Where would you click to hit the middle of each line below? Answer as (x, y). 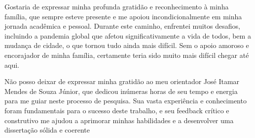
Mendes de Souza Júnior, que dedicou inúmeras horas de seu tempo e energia (121, 91)
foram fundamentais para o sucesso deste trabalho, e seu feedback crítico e (117, 110)
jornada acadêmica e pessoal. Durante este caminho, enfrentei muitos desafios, (122, 26)
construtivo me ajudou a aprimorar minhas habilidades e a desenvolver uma (119, 120)
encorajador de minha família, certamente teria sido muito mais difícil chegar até (127, 55)
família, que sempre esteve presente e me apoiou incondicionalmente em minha (123, 16)
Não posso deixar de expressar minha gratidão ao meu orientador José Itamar (122, 81)
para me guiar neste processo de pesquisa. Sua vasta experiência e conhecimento (126, 101)
